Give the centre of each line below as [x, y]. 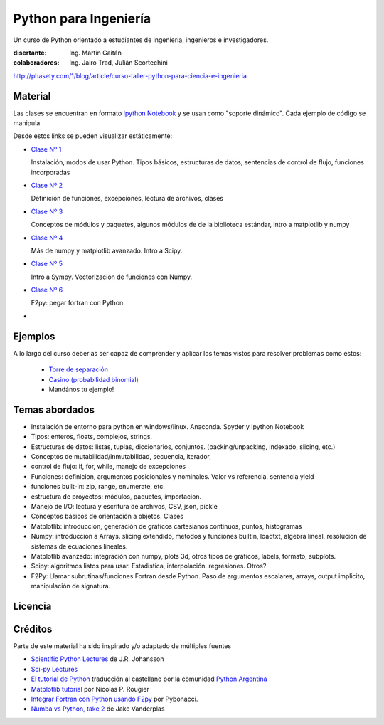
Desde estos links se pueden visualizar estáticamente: [93, 136]
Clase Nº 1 [46, 149]
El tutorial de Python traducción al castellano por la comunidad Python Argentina [149, 679]
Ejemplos [34, 336]
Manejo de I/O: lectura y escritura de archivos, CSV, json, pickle [124, 506]
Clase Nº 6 [47, 290]
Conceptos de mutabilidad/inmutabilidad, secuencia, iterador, [121, 457]
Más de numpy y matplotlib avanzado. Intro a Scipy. [107, 250]
